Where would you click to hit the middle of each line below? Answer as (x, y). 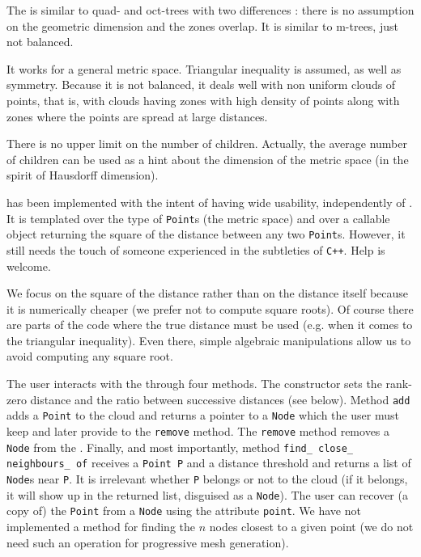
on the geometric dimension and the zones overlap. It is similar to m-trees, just (202, 25)
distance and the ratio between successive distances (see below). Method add (220, 399)
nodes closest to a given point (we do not (311, 526)
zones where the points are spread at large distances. (137, 116)
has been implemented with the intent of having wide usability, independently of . (210, 202)
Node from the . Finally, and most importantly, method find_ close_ (180, 447)
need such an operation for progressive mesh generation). (148, 542)
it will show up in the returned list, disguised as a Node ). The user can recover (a (207, 494)
